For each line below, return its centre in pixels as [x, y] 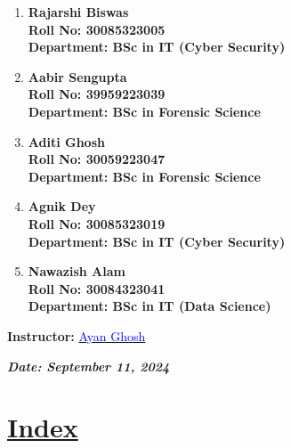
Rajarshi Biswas [78, 12]
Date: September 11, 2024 [89, 366]
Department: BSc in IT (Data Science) [150, 306]
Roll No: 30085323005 [97, 29]
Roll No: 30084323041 [97, 288]
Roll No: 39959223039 [97, 94]
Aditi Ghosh [66, 141]
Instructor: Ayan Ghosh [77, 335]
